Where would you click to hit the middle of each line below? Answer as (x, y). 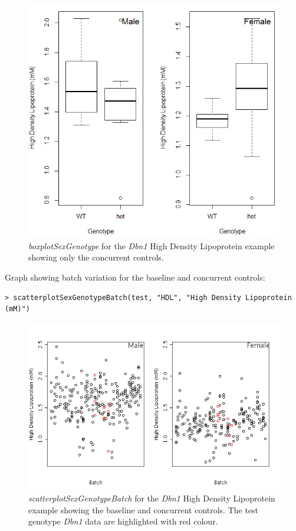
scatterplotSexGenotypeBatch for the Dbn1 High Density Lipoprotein (152, 498)
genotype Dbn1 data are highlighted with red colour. (123, 521)
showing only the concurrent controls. (96, 257)
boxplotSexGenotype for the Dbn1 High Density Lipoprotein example (152, 245)
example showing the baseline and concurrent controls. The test (144, 509)
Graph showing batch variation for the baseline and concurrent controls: (135, 277)
